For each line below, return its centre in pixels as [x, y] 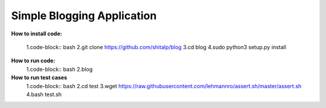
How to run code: [33, 61]
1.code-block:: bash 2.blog [59, 69]
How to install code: [37, 34]
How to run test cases [39, 77]
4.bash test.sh [44, 94]
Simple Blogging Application [84, 16]
